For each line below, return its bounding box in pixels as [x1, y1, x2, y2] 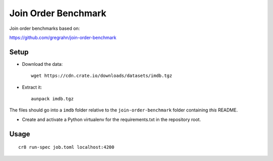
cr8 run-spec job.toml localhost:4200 [18, 144, 115, 150]
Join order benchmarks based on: [9, 25, 80, 31]
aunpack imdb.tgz [31, 96, 74, 102]
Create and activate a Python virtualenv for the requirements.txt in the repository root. [22, 116, 201, 123]
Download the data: [22, 61, 63, 67]
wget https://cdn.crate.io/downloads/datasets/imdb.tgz [31, 73, 172, 78]
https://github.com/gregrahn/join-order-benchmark [9, 34, 116, 41]
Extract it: [22, 84, 42, 90]
